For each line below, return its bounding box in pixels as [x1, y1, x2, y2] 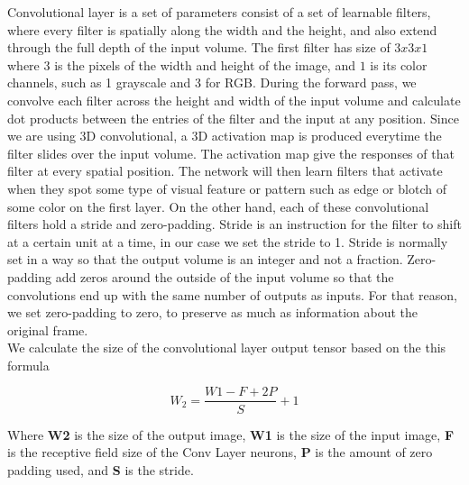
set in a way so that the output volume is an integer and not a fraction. [7, 250, 403, 269]
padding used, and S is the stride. [7, 460, 194, 479]
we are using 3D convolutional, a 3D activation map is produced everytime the [7, 126, 442, 145]
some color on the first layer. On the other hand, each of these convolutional [7, 197, 429, 215]
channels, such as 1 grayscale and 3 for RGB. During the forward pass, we [7, 73, 417, 92]
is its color [370, 55, 428, 74]
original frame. [7, 320, 88, 339]
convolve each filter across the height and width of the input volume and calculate [7, 90, 461, 109]
